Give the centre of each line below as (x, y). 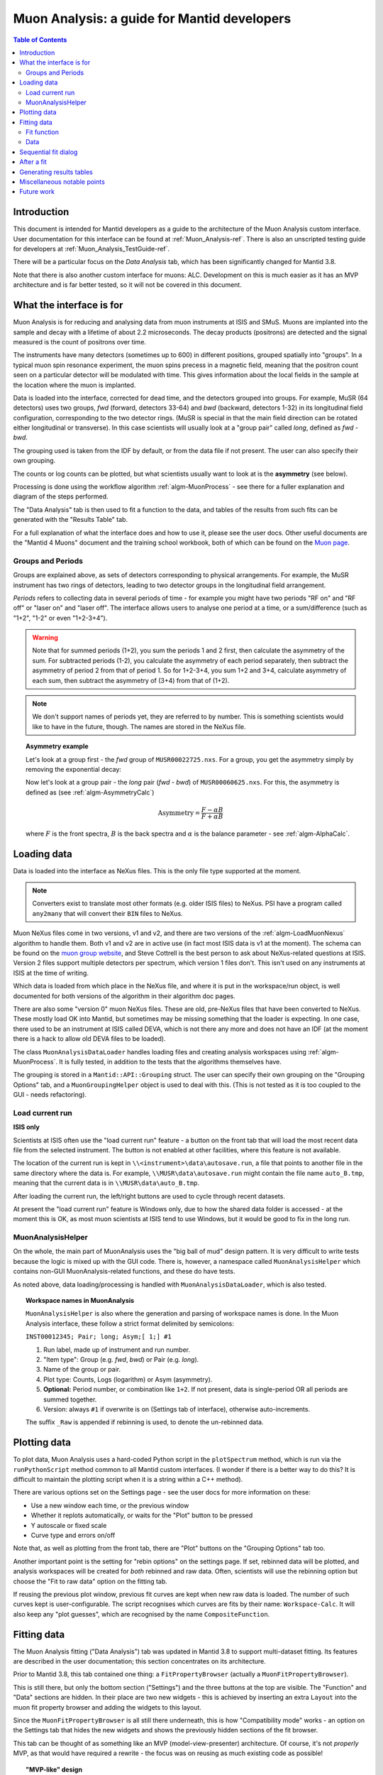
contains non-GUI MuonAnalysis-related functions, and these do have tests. (124, 1272)
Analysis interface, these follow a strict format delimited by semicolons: (130, 1323)
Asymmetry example (57, 746)
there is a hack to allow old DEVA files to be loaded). (89, 1039)
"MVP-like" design (54, 1769)
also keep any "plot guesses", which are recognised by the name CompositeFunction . (141, 1614)
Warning (45, 638)
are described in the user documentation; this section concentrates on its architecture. (139, 1661)
